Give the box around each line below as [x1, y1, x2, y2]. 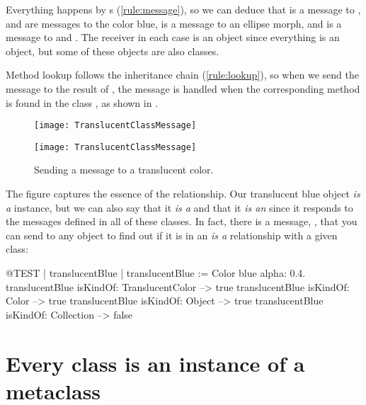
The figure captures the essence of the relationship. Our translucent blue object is [6, 186, 360, 201]
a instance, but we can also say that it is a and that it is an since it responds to [6, 200, 353, 215]
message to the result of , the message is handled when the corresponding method [6, 81, 360, 96]
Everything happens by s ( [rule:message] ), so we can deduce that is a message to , [6, 2, 361, 16]
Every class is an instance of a [6, 348, 305, 377]
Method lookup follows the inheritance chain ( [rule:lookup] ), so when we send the [6, 67, 359, 82]
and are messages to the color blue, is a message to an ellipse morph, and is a [6, 16, 342, 30]
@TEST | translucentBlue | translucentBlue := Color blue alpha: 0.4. [6, 266, 306, 280]
